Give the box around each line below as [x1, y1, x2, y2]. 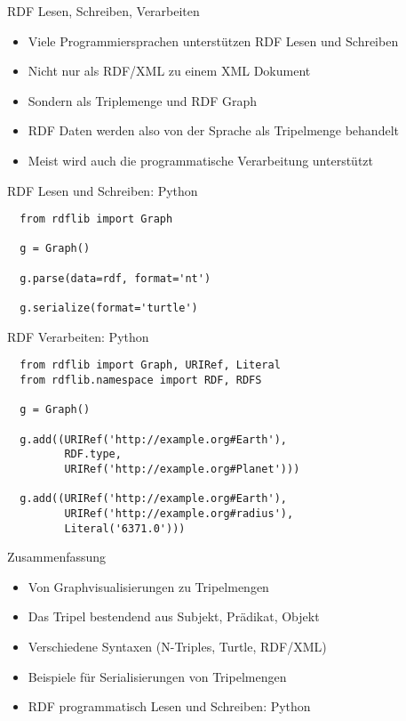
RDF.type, [64, 448, 122, 461]
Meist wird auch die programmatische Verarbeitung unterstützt [28, 150, 374, 169]
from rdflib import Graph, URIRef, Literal [20, 359, 281, 372]
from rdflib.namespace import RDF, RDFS [20, 374, 262, 386]
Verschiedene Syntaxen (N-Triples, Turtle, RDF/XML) [28, 637, 327, 655]
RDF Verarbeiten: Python [7, 327, 149, 345]
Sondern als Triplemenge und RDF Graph [28, 91, 257, 109]
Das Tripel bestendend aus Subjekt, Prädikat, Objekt [28, 607, 320, 626]
